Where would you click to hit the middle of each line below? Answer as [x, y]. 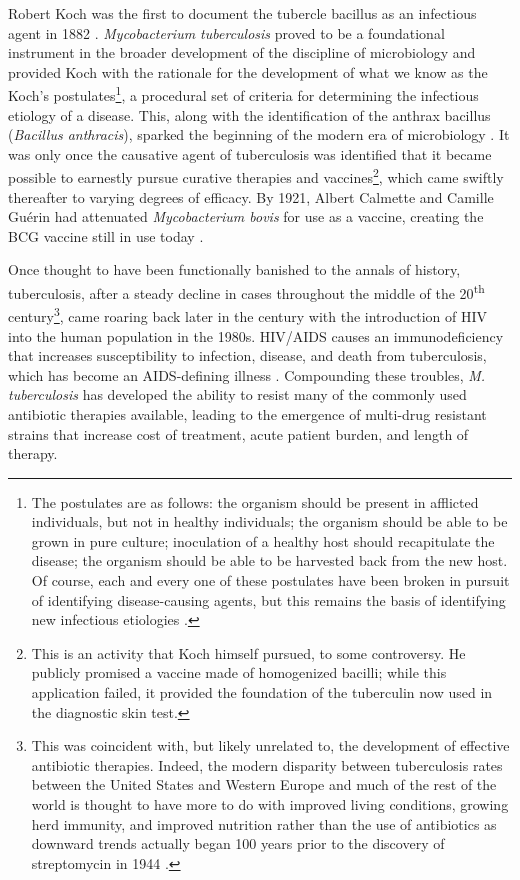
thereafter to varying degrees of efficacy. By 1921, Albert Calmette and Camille [251, 196]
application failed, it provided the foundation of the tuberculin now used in [262, 692]
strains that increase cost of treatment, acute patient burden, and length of [238, 433]
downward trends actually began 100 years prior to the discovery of [238, 843]
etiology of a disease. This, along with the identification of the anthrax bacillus [249, 114]
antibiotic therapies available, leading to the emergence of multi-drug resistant [247, 413]
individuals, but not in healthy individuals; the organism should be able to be [269, 521]
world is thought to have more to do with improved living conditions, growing [270, 804]
